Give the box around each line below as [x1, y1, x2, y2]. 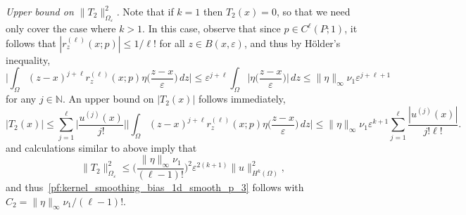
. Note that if [116, 4, 174, 18]
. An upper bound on [62, 91, 154, 106]
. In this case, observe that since [142, 21, 281, 36]
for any [6, 91, 37, 106]
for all [159, 35, 185, 50]
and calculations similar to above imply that [6, 140, 197, 155]
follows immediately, [198, 91, 286, 106]
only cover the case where [6, 21, 116, 36]
